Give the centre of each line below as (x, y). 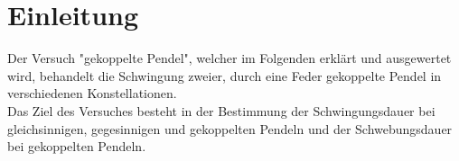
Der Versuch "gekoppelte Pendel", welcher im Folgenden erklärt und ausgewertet (229, 58)
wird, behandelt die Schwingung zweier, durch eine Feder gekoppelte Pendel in (225, 75)
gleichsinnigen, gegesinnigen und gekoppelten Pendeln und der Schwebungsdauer (230, 128)
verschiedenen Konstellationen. (92, 93)
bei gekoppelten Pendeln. (77, 146)
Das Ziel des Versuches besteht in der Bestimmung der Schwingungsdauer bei (221, 110)
